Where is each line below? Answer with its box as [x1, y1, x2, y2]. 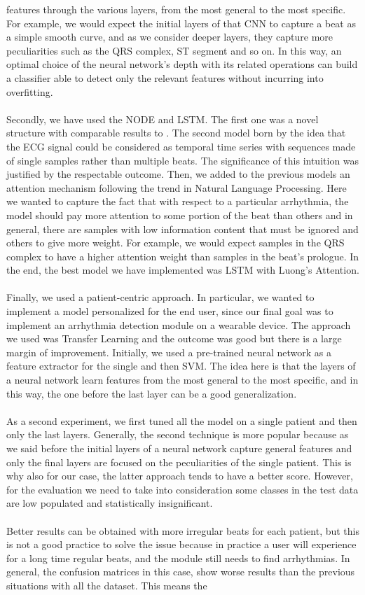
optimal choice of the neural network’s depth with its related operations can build [6, 57, 358, 71]
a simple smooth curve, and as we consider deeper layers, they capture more [6, 29, 333, 44]
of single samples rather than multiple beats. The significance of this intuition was [6, 153, 359, 167]
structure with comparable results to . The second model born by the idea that [6, 125, 346, 140]
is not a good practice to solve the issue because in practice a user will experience [6, 537, 357, 552]
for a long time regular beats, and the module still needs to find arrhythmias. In [6, 550, 350, 565]
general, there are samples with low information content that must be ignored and [6, 221, 359, 236]
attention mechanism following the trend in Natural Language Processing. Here [6, 180, 347, 195]
